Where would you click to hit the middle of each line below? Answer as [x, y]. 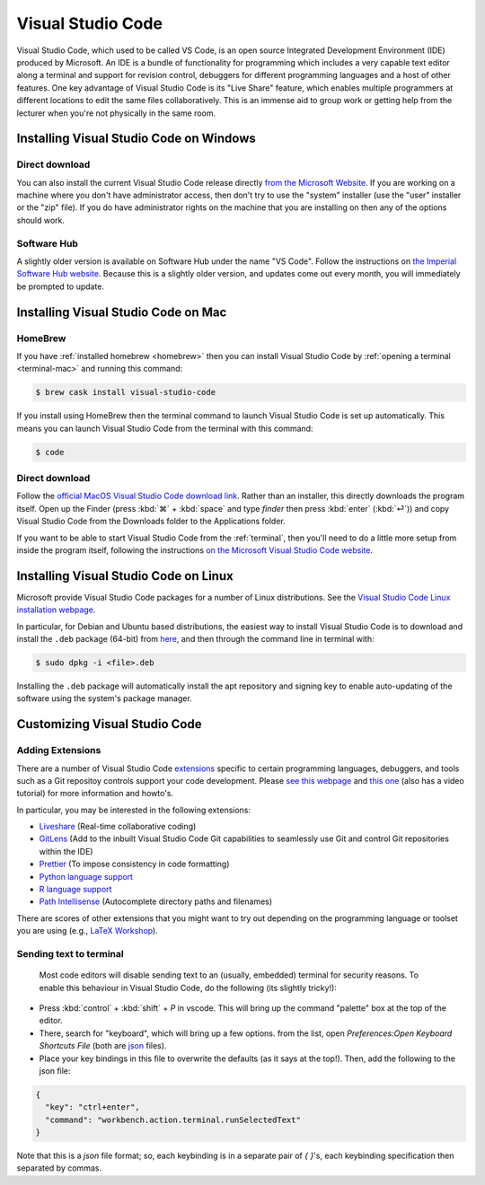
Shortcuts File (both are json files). [103, 1046]
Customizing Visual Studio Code [109, 724]
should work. [41, 220]
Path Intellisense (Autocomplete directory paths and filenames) [156, 901]
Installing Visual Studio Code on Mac [122, 312]
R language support [75, 890]
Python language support [86, 876]
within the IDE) [66, 851]
